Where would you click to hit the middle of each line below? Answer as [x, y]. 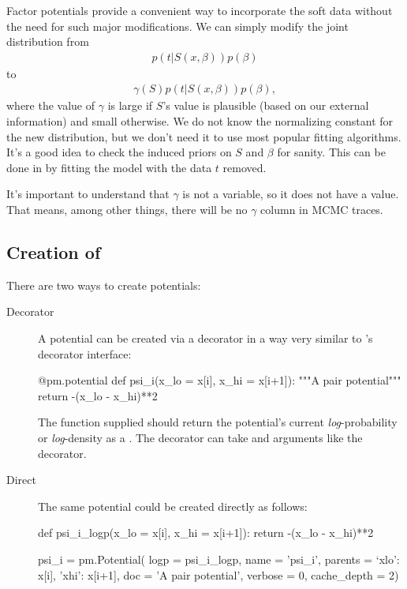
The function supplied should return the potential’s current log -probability [218, 422]
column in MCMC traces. [322, 209]
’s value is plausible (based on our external [266, 105]
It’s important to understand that [88, 194]
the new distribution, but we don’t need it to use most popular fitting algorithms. [204, 136]
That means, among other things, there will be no [127, 209]
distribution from [48, 41]
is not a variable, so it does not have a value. [291, 194]
